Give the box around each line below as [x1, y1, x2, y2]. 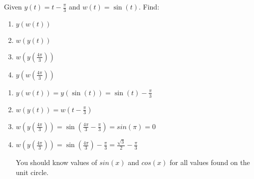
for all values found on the [169, 157, 250, 168]
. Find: [139, 1, 160, 11]
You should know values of [15, 157, 97, 168]
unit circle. [15, 167, 49, 177]
